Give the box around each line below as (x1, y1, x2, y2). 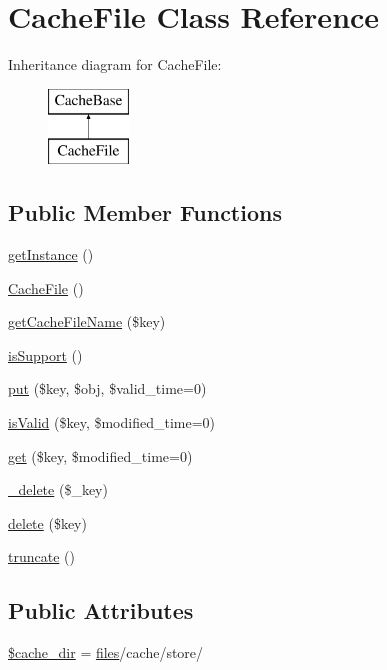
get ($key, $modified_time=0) (8, 445, 193, 466)
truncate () (8, 546, 75, 567)
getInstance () (8, 244, 94, 265)
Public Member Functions (8, 197, 282, 228)
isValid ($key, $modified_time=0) (8, 412, 216, 433)
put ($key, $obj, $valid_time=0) (8, 378, 207, 399)
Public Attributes (8, 595, 194, 626)
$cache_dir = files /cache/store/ (8, 642, 204, 663)
